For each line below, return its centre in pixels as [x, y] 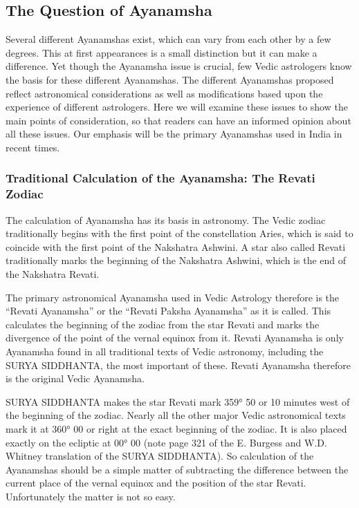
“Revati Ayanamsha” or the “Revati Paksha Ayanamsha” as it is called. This [168, 311]
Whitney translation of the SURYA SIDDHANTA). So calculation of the [160, 456]
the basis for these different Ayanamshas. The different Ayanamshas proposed [170, 79]
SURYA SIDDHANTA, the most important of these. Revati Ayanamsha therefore [178, 365]
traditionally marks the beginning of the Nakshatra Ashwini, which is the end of [176, 260]
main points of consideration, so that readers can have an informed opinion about [178, 120]
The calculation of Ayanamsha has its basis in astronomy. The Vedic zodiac [166, 219]
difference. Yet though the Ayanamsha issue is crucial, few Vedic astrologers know [179, 66]
